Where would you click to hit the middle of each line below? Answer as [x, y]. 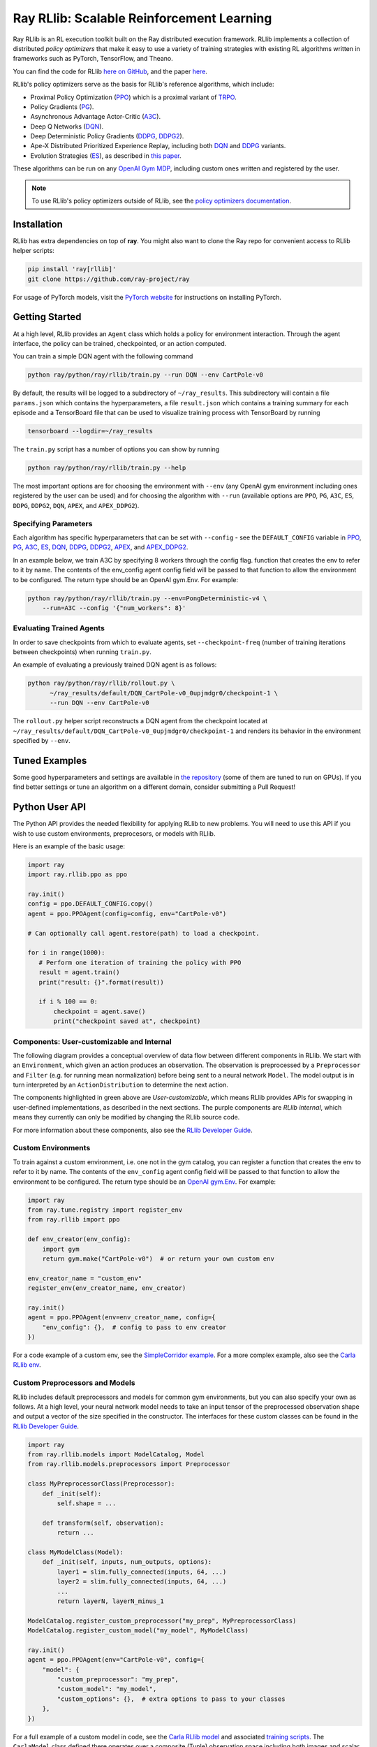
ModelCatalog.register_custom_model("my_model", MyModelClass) [138, 1631]
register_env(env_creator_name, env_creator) [107, 1288]
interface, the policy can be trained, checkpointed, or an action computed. [120, 343]
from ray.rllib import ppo [74, 1220]
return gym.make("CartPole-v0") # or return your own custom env [158, 1259]
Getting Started [47, 317]
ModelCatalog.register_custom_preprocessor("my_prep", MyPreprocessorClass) [162, 1621]
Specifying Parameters [53, 523]
